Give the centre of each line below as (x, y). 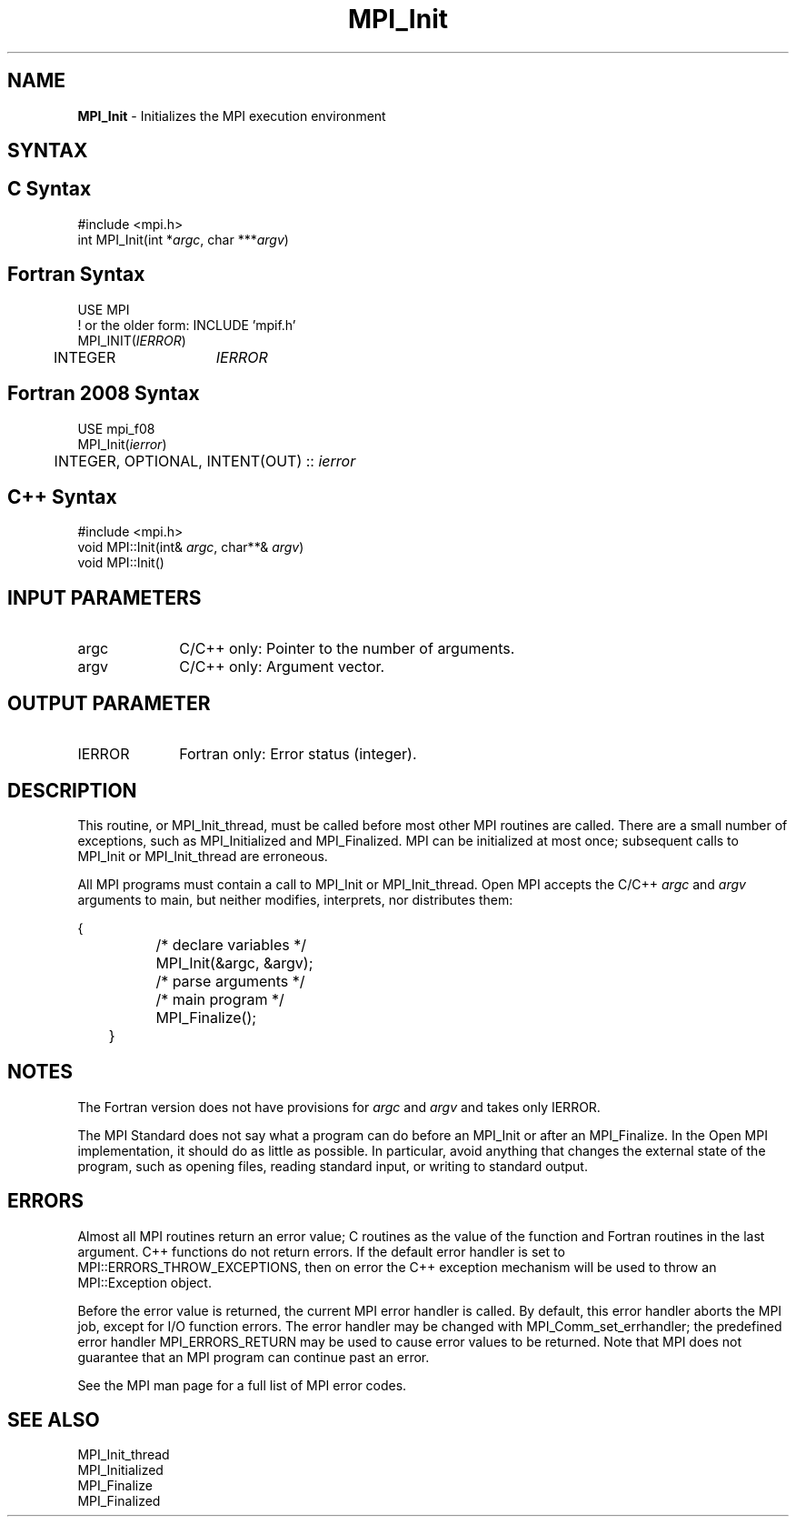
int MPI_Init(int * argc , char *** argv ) (183, 239)
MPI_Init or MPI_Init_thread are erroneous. (203, 856)
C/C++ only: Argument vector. (282, 667)
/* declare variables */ (231, 944)
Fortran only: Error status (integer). (298, 754)
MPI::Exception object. (144, 1282)
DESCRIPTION (72, 790)
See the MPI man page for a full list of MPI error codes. (242, 1385)
